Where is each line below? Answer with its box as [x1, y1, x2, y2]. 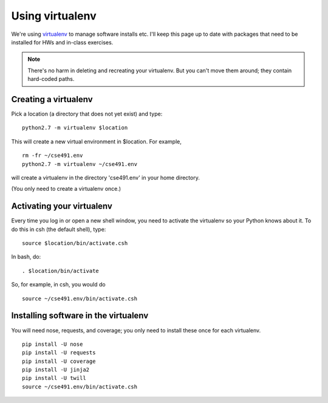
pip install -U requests [22, 350, 96, 356]
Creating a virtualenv [11, 94, 94, 105]
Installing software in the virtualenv [11, 311, 149, 321]
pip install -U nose [22, 340, 83, 348]
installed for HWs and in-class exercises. [11, 38, 114, 46]
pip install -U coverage [22, 357, 96, 365]
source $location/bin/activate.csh [22, 240, 128, 247]
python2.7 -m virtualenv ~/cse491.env [22, 160, 138, 167]
